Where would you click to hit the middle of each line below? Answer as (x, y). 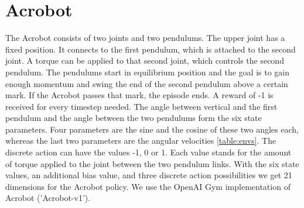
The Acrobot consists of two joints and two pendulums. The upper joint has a (145, 38)
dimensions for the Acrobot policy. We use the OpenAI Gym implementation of (148, 186)
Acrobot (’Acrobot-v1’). (48, 198)
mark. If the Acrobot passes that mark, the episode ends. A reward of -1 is (139, 95)
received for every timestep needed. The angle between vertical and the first (141, 106)
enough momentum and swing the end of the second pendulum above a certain (147, 83)
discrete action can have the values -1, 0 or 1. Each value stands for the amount (148, 152)
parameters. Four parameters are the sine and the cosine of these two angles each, (152, 129)
